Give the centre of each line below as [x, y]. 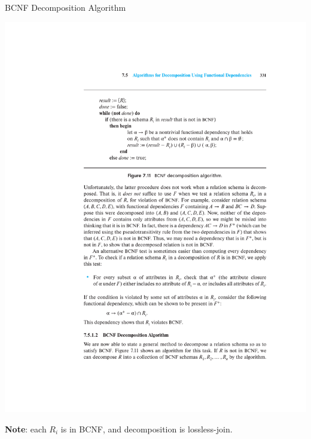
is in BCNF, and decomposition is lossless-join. [147, 429]
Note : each [26, 429]
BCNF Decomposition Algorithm [65, 7]
